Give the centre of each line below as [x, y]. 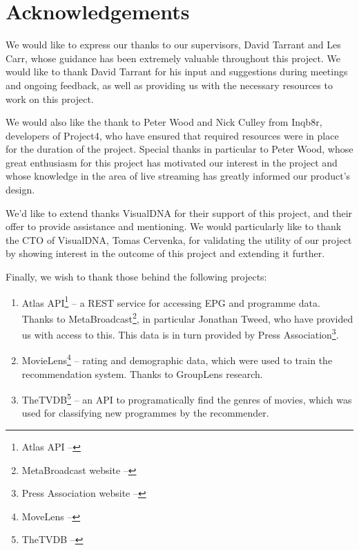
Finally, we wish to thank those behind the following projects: [136, 277]
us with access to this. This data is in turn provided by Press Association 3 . [180, 333]
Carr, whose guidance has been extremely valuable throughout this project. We [173, 58]
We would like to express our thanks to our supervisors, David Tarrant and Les [173, 45]
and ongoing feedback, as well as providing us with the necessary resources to [169, 85]
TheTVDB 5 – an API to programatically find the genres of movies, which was [187, 398]
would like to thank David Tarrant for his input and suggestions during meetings [177, 72]
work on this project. [50, 98]
